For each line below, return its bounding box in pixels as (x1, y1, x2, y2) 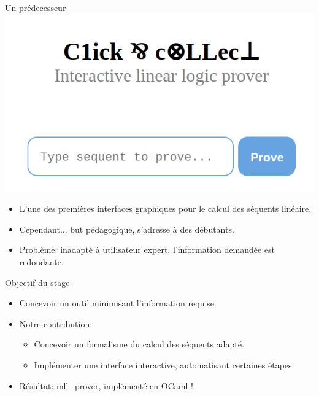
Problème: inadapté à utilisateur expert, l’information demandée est (19, 243, 275, 256)
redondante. (19, 255, 64, 268)
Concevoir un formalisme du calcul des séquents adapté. (34, 338, 244, 351)
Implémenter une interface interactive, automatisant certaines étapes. (34, 358, 294, 371)
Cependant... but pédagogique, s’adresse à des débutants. (19, 222, 234, 235)
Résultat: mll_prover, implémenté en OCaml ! (19, 379, 193, 392)
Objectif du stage (5, 276, 70, 289)
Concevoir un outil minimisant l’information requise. (19, 297, 217, 309)
